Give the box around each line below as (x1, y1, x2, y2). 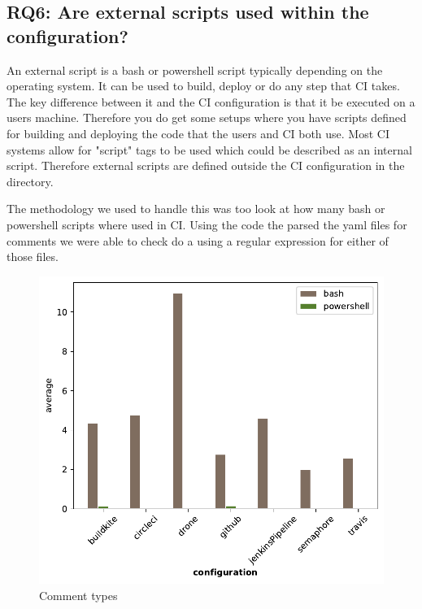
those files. (7, 248, 59, 265)
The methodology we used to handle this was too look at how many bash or (7, 200, 385, 217)
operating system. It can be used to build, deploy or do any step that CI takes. (7, 77, 400, 94)
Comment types (39, 586, 118, 603)
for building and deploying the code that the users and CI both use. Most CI (7, 124, 389, 141)
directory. (7, 172, 54, 189)
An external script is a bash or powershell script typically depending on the (7, 61, 383, 78)
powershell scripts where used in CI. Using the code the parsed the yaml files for (7, 215, 407, 233)
